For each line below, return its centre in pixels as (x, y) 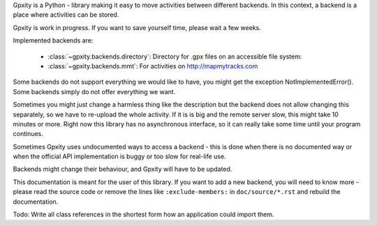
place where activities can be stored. (66, 15)
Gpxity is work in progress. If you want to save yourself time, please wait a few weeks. (137, 27)
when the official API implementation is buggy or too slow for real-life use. (119, 156)
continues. (28, 134)
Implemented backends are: (53, 40)
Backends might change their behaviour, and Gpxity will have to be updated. (123, 169)
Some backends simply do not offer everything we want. (94, 91)
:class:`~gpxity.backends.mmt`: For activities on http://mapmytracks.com (153, 66)
